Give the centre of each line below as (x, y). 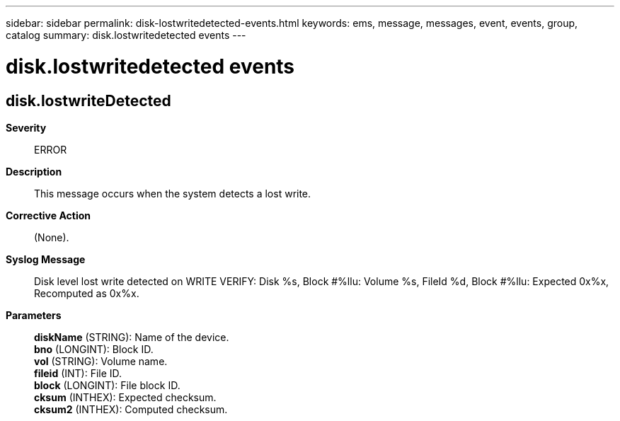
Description (34, 171)
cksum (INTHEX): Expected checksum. (125, 397)
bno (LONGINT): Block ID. (94, 349)
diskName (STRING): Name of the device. (132, 337)
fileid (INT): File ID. (78, 373)
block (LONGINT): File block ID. (107, 385)
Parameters (34, 315)
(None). (52, 237)
